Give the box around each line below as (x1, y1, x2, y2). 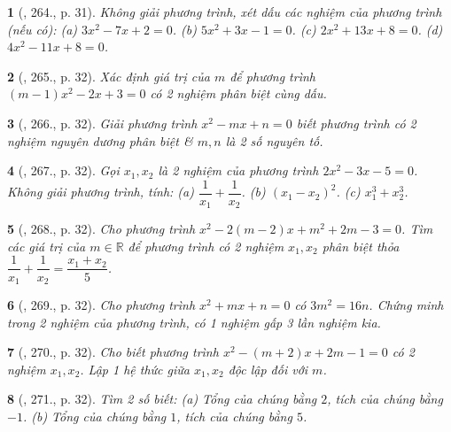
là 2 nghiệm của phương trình (158, 161, 319, 180)
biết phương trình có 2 (296, 113, 416, 132)
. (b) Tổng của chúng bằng (22, 406, 167, 425)
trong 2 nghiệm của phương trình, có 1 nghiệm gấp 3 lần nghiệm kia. (7, 312, 381, 331)
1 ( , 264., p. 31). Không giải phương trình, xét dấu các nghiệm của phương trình (7, 3, 442, 20)
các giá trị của (7, 236, 86, 255)
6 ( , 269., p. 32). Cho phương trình (7, 295, 196, 313)
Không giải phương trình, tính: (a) (7, 182, 194, 201)
